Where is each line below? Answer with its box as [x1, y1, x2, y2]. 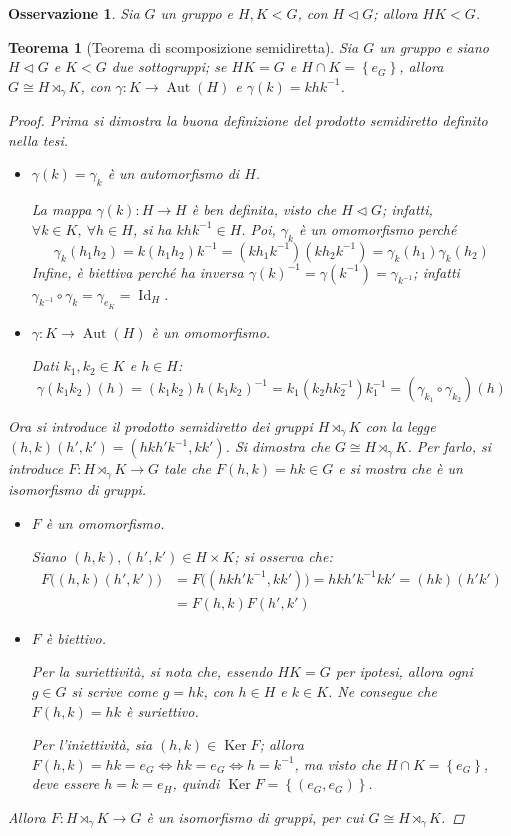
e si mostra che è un [338, 458, 463, 479]
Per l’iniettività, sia [31, 734, 153, 755]
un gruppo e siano [379, 36, 489, 57]
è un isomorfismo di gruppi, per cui [146, 806, 364, 827]
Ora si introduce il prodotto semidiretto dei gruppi [8, 416, 313, 436]
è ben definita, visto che [191, 199, 337, 220]
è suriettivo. [125, 700, 199, 721]
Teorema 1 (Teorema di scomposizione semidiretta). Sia [8, 36, 359, 57]
